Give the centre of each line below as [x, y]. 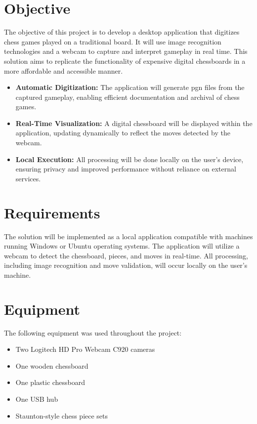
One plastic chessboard [50, 382]
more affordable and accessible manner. [64, 70]
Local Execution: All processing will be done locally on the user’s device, [129, 159]
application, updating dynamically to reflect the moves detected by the [123, 133]
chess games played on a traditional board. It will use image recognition [113, 41]
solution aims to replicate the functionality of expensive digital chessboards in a [125, 61]
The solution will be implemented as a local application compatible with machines [128, 236]
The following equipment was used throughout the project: [93, 332]
